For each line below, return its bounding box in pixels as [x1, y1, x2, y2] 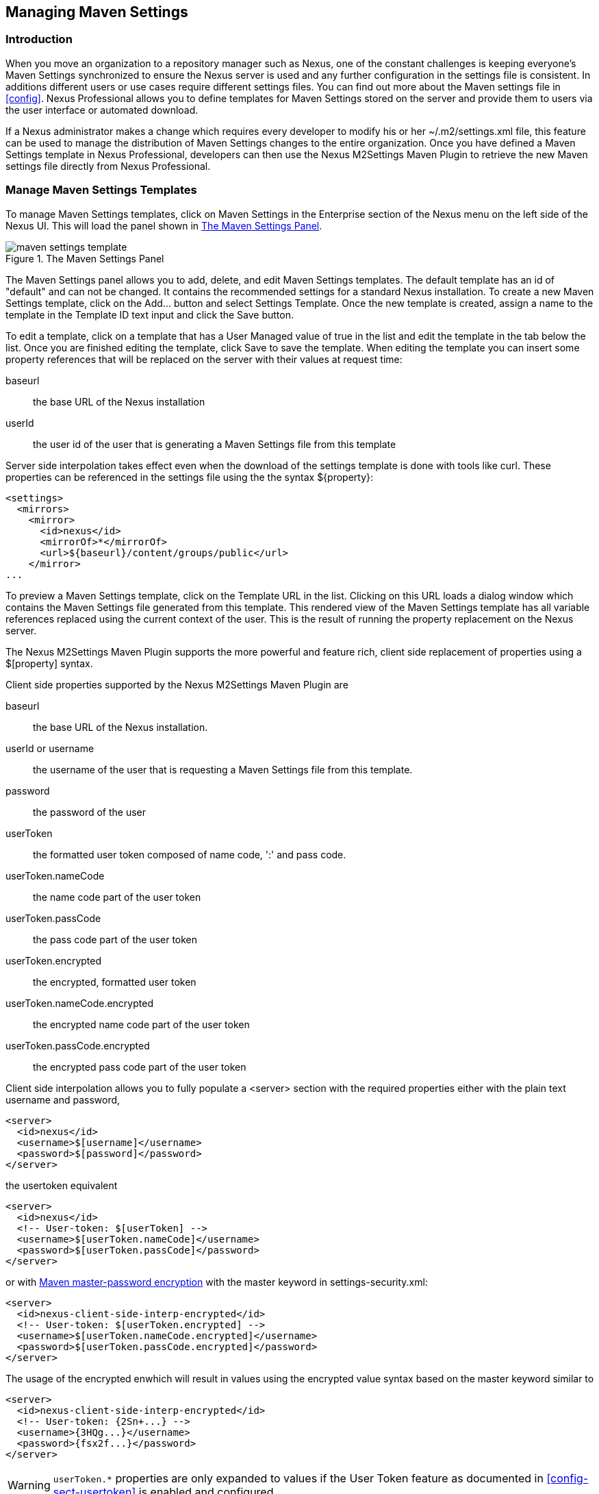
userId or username [5, 742, 94, 754]
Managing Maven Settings [5, 3, 188, 21]
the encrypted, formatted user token [33, 975, 196, 988]
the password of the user [33, 806, 146, 818]
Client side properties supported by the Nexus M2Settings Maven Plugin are [5, 678, 348, 690]
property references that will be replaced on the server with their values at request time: [5, 353, 403, 365]
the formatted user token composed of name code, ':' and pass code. [33, 848, 346, 860]
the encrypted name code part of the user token [33, 1018, 250, 1030]
